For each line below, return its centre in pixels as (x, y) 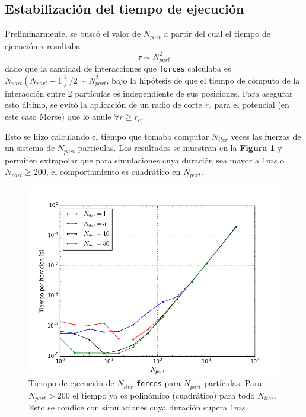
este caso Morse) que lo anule (58, 116)
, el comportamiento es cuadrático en (113, 171)
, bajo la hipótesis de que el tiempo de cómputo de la (203, 80)
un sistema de (30, 148)
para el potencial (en (252, 105)
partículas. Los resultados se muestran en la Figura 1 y (180, 148)
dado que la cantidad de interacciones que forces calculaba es (118, 68)
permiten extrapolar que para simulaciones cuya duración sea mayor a (132, 160)
